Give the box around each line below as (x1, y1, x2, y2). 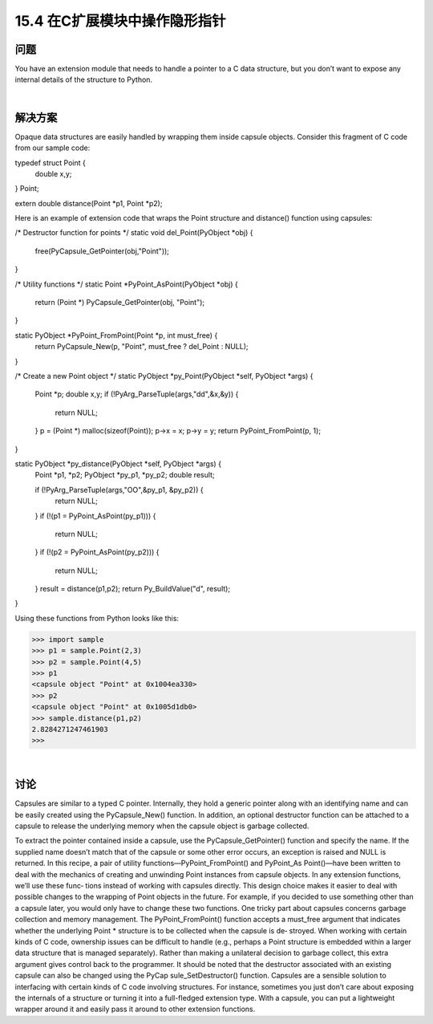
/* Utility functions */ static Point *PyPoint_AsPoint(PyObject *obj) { (14, 279, 238, 289)
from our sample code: (14, 143, 91, 152)
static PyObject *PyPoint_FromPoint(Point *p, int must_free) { (14, 330, 218, 340)
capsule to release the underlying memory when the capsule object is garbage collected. (14, 821, 310, 831)
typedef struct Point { (14, 157, 86, 168)
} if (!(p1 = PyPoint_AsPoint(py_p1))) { (34, 510, 156, 521)
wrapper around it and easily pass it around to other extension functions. (14, 1004, 256, 1014)
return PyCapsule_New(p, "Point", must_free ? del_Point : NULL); (34, 342, 249, 351)
